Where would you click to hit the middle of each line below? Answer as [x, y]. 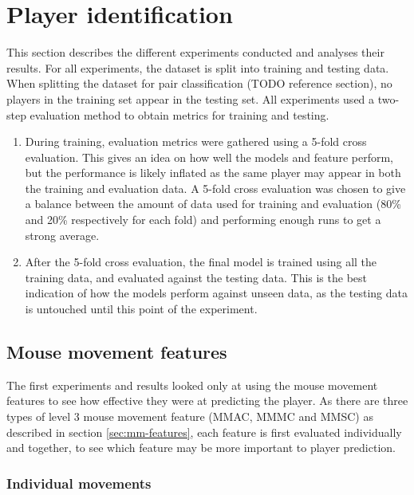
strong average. [62, 235]
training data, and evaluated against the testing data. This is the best [196, 277]
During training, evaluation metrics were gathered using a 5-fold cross [196, 141]
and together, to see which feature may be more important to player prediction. [201, 448]
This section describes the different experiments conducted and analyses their [195, 52]
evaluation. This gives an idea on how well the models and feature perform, [209, 157]
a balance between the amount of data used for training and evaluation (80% [213, 204]
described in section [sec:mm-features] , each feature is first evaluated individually [204, 432]
